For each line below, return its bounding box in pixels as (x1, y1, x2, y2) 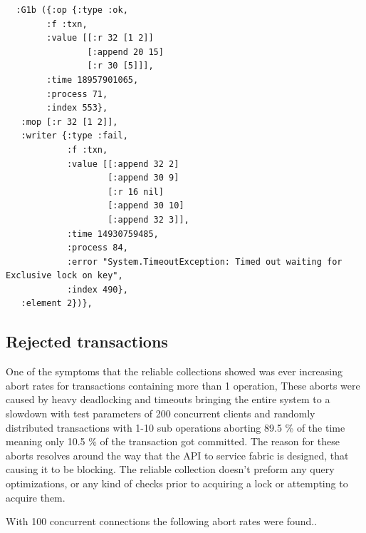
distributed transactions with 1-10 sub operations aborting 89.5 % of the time (6, 420, 345, 435)
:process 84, (66, 243, 128, 253)
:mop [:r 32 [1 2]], (21, 116, 118, 127)
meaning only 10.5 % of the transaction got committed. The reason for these (6, 434, 340, 449)
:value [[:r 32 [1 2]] (46, 33, 154, 44)
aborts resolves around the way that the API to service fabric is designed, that (6, 447, 349, 462)
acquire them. (6, 489, 66, 504)
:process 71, (46, 88, 108, 99)
